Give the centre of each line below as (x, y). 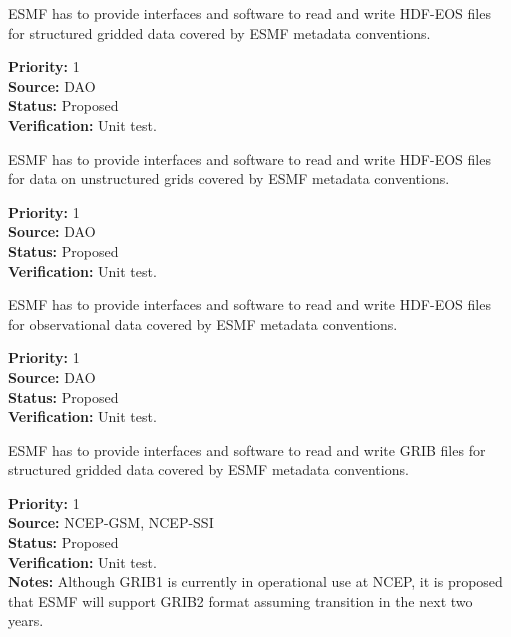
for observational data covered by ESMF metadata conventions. (203, 323)
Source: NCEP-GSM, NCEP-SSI (111, 522)
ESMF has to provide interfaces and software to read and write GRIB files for (247, 449)
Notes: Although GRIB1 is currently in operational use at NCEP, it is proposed (255, 581)
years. (26, 620)
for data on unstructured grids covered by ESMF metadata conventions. (229, 178)
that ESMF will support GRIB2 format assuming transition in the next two (240, 600)
